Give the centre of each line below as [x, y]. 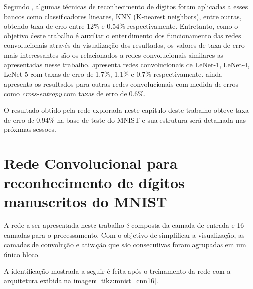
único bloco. [22, 254]
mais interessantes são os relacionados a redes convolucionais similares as [114, 54]
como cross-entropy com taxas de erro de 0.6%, [75, 93]
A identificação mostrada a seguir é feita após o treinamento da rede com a [117, 271]
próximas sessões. [30, 129]
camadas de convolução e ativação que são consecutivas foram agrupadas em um [125, 244]
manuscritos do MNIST [86, 202]
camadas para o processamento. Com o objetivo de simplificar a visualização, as [124, 235]
